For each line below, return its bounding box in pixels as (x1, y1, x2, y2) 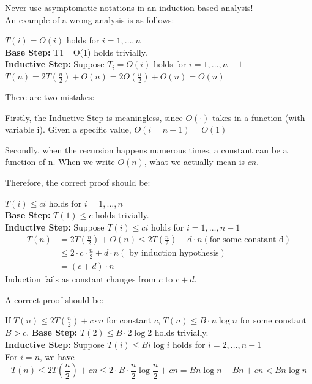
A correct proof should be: (5, 293, 104, 306)
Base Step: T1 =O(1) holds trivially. (5, 45, 147, 58)
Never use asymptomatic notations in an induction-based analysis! (5, 1, 253, 13)
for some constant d (209, 235, 284, 245)
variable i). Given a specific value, (5, 123, 132, 136)
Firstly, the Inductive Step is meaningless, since (5, 111, 183, 124)
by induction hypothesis (129, 249, 219, 258)
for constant (106, 314, 152, 327)
